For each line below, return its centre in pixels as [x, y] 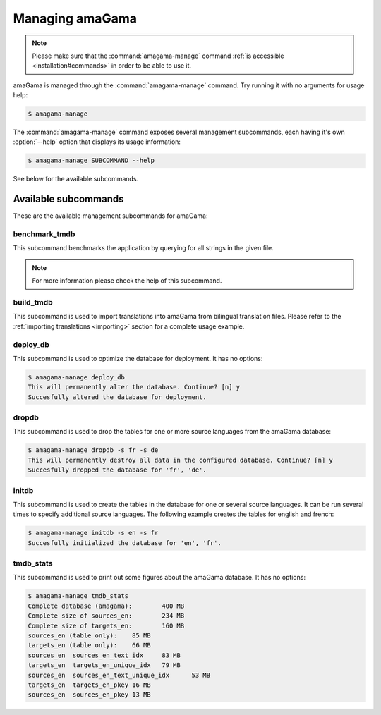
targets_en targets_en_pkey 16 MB [89, 685]
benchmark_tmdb [44, 234]
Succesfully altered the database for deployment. [117, 397]
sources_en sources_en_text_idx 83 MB [104, 655]
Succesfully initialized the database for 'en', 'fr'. [125, 543]
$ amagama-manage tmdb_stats [78, 596]
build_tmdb [33, 302]
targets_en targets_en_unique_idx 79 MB [104, 665]
